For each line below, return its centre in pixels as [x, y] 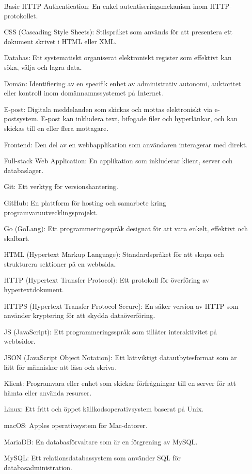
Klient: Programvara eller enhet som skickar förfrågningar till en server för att [120, 383]
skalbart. [17, 238]
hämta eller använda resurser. [48, 392]
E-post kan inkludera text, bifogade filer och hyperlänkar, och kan [139, 118]
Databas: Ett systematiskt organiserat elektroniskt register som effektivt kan [118, 57]
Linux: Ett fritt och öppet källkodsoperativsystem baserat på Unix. [104, 409]
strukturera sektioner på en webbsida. [60, 263]
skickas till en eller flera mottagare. [56, 128]
